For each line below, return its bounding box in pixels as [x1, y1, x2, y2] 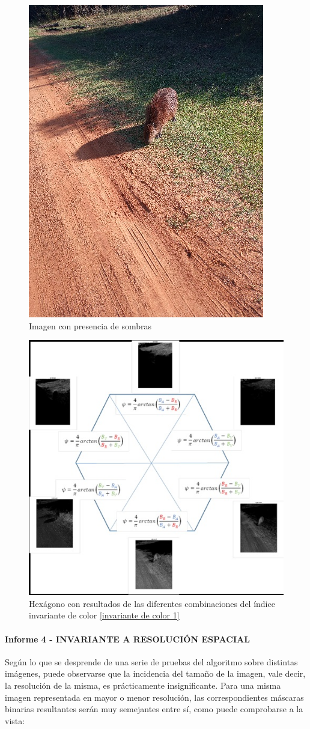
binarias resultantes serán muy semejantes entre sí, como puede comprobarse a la [5, 703, 303, 715]
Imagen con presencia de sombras [29, 319, 152, 332]
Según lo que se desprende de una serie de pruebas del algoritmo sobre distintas [5, 655, 298, 668]
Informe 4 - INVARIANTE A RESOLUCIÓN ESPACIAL [5, 632, 250, 645]
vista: [5, 714, 25, 727]
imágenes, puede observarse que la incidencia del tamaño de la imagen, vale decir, [5, 667, 306, 680]
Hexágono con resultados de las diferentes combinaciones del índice [29, 597, 275, 609]
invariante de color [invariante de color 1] [29, 609, 180, 621]
